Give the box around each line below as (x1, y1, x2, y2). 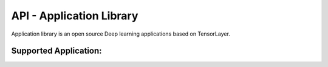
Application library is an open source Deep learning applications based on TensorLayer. (11, 30, 231, 37)
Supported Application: (11, 46, 102, 56)
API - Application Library (11, 9, 138, 22)
